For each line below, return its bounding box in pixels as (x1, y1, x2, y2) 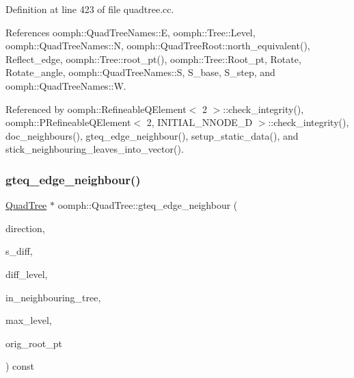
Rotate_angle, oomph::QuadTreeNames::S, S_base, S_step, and (5, 65, 275, 79)
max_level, (5, 313, 52, 327)
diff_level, (5, 266, 48, 281)
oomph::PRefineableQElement (5, 115, 131, 129)
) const (5, 359, 35, 373)
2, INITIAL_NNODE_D (146, 115, 253, 129)
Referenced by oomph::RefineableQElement (5, 101, 187, 116)
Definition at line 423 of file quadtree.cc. (5, 2, 174, 16)
